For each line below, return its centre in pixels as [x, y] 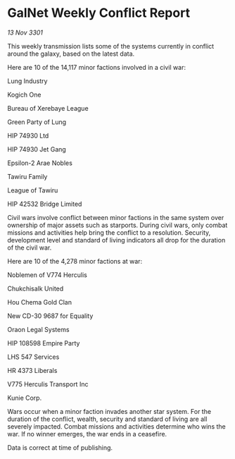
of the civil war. [30, 247]
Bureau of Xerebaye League [48, 108]
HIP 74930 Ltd [28, 135]
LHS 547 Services [33, 357]
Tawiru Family [27, 176]
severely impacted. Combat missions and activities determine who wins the [117, 426]
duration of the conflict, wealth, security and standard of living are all [107, 419]
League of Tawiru [33, 190]
